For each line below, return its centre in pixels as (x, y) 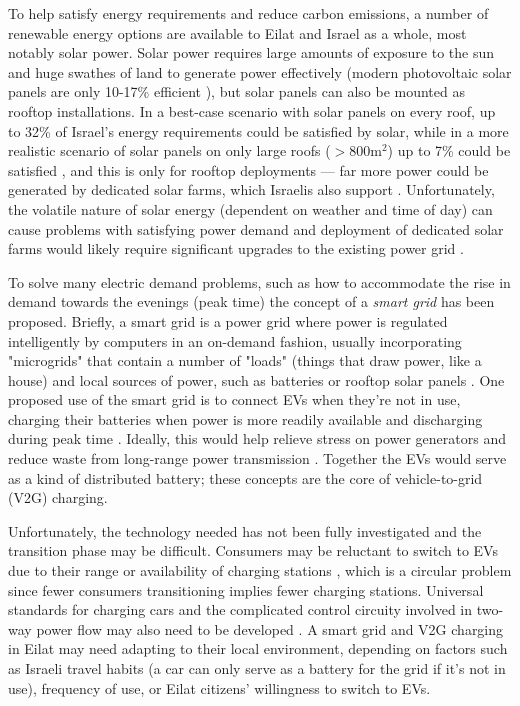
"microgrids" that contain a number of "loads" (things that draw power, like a (245, 360)
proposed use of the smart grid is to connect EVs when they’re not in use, (234, 399)
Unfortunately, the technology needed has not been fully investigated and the (245, 530)
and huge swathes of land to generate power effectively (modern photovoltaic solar (260, 71)
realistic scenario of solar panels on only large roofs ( (169, 150)
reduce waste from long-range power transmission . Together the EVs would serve (257, 458)
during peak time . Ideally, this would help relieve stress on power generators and (257, 438)
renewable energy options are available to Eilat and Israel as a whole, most (237, 32)
